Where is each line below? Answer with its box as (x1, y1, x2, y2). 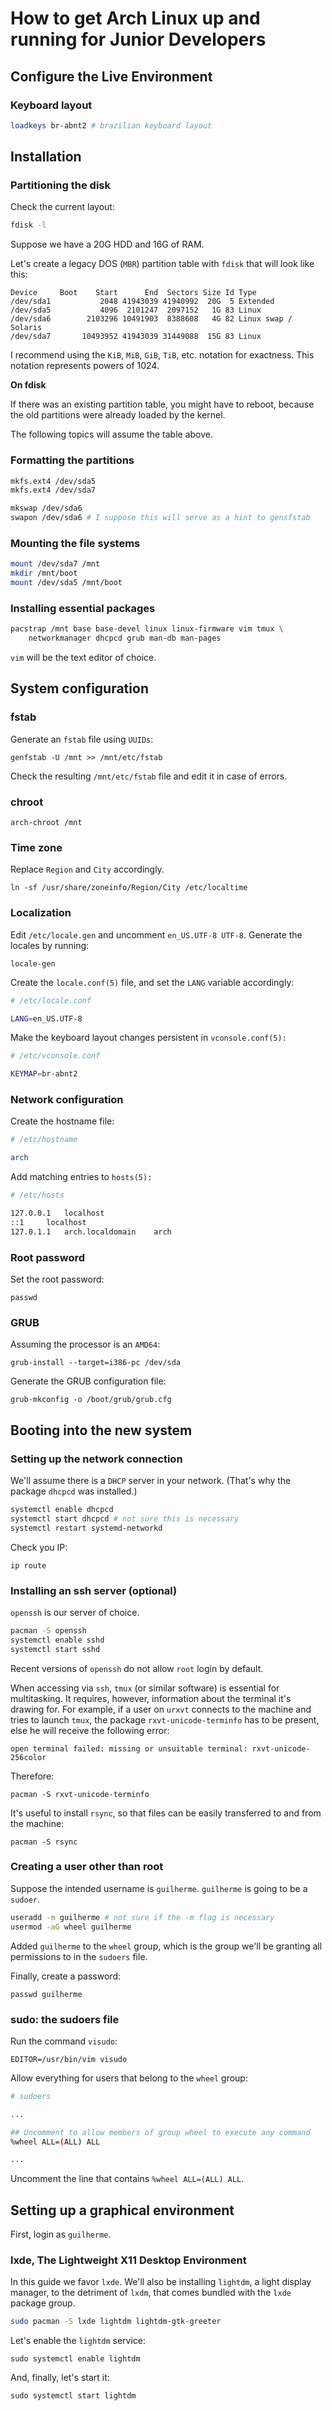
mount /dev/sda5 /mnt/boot (10, 578, 123, 588)
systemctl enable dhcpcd (10, 1504, 114, 1514)
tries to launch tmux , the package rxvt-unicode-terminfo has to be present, (10, 1713, 320, 1726)
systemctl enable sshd (10, 1635, 105, 1645)
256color (10, 1752, 47, 1762)
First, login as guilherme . (10, 2228, 112, 2241)
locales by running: (10, 939, 90, 951)
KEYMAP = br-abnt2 (10, 1069, 78, 1079)
